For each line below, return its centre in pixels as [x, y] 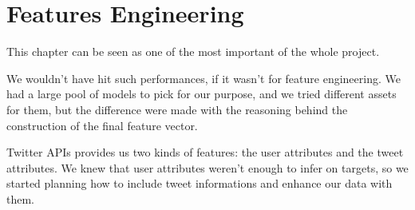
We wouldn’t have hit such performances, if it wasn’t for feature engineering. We [204, 78]
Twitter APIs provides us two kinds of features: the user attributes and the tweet [205, 152]
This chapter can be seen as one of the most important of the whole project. [193, 52]
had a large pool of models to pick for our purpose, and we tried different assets [202, 94]
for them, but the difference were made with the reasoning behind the [177, 109]
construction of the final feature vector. [102, 125]
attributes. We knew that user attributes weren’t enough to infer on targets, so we [207, 167]
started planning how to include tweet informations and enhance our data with [200, 183]
